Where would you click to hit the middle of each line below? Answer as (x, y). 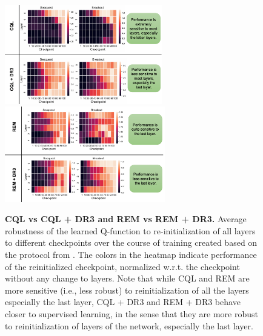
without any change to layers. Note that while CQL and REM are (127, 278)
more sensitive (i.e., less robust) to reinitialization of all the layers (127, 290)
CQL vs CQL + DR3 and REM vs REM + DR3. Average (126, 219)
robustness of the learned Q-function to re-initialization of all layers (130, 230)
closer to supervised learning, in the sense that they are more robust (131, 313)
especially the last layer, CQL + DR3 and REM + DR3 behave (123, 302)
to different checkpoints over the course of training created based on (131, 242)
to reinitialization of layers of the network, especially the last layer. (129, 325)
